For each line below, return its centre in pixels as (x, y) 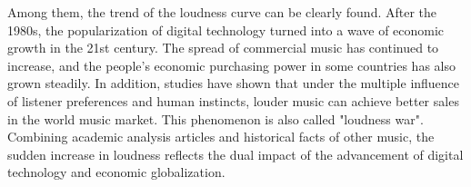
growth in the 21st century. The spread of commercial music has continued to (223, 48)
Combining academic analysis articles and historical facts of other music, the (221, 137)
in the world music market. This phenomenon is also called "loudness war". (215, 118)
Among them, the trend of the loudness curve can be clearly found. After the (222, 12)
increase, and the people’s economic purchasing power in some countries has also (231, 65)
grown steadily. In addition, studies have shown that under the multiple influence (234, 83)
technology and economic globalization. (116, 172)
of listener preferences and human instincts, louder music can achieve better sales (233, 100)
